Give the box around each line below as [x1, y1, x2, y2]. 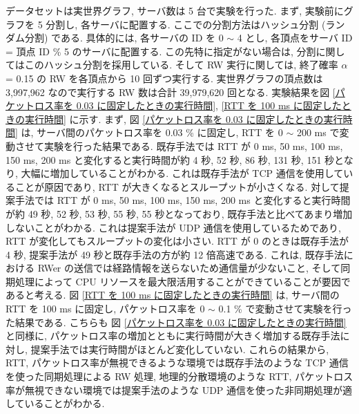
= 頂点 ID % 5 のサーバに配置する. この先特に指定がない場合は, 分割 [6, 44, 316, 58]
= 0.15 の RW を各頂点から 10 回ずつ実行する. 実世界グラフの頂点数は [6, 70, 323, 85]
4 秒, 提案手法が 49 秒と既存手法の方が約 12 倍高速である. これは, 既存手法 [6, 247, 344, 261]
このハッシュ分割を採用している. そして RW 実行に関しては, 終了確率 [24, 57, 338, 72]
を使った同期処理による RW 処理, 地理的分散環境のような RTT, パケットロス [6, 369, 353, 384]
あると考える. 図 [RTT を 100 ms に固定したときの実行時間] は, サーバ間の [6, 288, 340, 302]
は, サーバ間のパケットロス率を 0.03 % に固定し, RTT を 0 [21, 125, 283, 140]
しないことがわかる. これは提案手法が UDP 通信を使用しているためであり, [6, 220, 341, 234]
